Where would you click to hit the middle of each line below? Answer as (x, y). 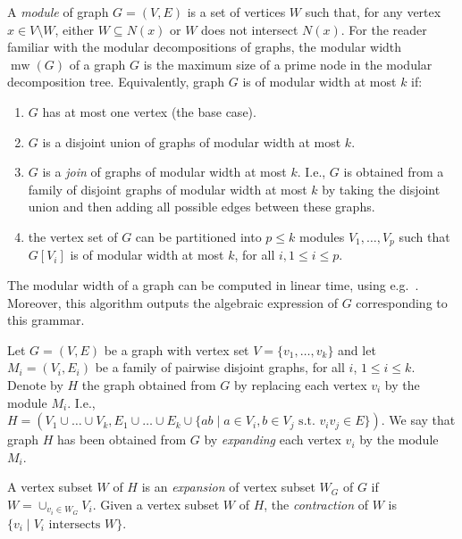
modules (322, 236)
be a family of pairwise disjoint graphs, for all (220, 367)
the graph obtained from (149, 384)
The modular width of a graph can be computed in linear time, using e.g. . (213, 284)
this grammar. (46, 320)
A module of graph (58, 12)
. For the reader (384, 29)
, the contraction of (316, 504)
